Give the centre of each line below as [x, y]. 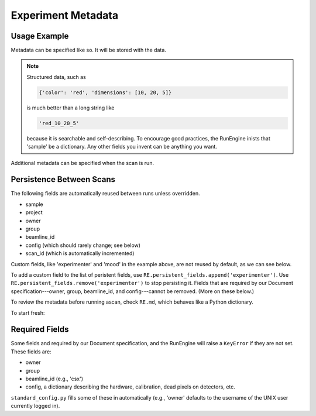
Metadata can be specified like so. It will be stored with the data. [89, 50]
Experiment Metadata [65, 15]
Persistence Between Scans [63, 179]
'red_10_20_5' [59, 123]
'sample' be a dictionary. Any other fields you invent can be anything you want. [122, 147]
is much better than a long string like [71, 108]
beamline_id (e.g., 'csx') [54, 379]
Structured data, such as [56, 77]
